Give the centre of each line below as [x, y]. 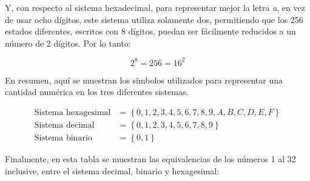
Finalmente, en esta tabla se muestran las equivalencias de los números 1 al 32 [150, 159]
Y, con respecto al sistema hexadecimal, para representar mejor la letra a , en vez [155, 7]
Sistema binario [63, 138]
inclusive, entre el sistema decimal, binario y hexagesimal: [112, 170]
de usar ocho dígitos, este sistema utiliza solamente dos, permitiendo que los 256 [154, 19]
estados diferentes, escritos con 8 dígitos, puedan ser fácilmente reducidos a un [150, 31]
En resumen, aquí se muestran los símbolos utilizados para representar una [144, 80]
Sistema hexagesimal [72, 113]
